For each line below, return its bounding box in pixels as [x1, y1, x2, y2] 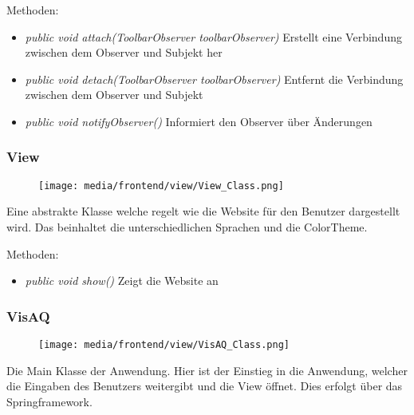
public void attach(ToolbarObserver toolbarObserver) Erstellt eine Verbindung [25, 28, 402, 45]
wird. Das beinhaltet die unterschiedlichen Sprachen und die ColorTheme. [6, 219, 368, 235]
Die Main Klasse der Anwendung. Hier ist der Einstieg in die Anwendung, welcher [6, 362, 408, 378]
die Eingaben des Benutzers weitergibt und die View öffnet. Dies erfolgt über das [6, 377, 403, 394]
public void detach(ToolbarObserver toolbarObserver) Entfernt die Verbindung [25, 70, 404, 87]
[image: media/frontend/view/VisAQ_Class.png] [38, 339, 290, 351]
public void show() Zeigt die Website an [25, 272, 219, 289]
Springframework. [6, 393, 93, 409]
